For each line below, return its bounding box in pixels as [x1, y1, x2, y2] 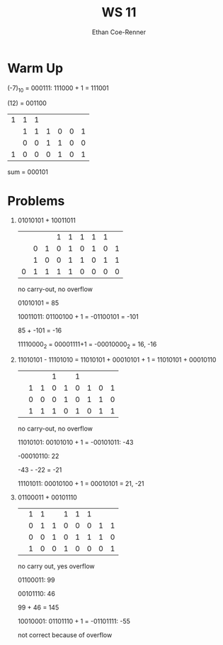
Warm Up [7, 60, 64, 76]
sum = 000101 [7, 168, 48, 176]
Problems [7, 193, 65, 209]
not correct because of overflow [17, 631, 113, 639]
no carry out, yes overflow [17, 562, 96, 570]
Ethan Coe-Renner [91, 28, 147, 36]
